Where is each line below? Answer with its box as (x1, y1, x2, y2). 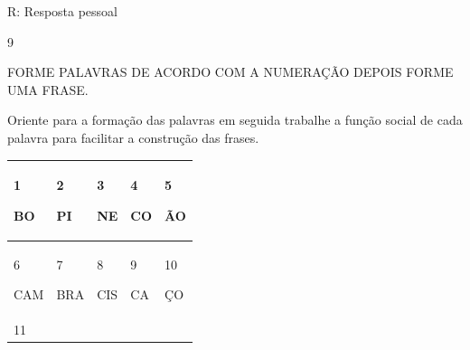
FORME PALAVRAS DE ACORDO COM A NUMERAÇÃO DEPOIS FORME (7, 62, 454, 81)
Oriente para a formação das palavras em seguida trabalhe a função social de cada (7, 110, 463, 129)
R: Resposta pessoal (7, 2, 118, 20)
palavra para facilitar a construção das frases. (7, 128, 259, 147)
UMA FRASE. (7, 80, 89, 99)
